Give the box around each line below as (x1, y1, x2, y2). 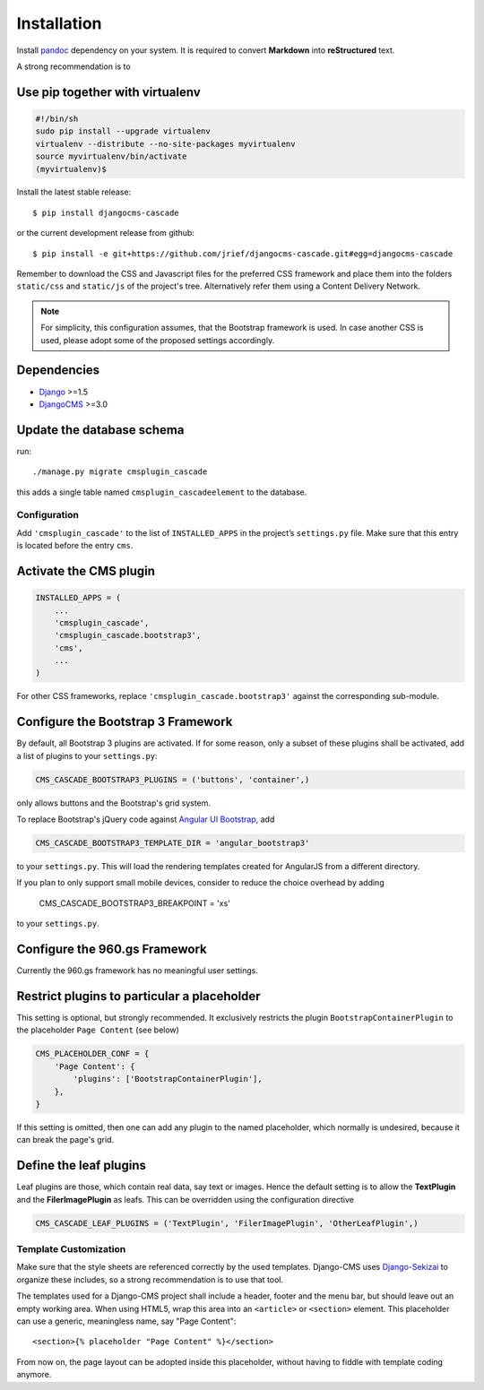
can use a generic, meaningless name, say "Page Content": (16, 1316, 237, 1326)
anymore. (16, 1369, 52, 1380)
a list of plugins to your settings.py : (16, 750, 158, 761)
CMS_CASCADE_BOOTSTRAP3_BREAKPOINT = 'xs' (39, 897, 230, 909)
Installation (16, 13, 102, 33)
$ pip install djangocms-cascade (32, 207, 179, 218)
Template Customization (16, 1243, 126, 1256)
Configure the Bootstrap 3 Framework (16, 714, 233, 730)
